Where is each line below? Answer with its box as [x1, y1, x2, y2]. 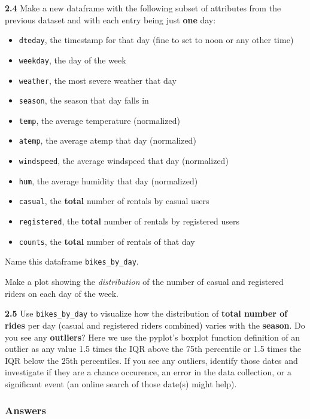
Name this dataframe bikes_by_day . [5, 255, 139, 268]
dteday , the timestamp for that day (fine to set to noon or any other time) [19, 34, 294, 46]
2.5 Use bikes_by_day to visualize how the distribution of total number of [5, 307, 288, 320]
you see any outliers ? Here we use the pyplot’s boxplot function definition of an [5, 330, 300, 343]
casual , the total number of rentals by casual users [19, 195, 209, 207]
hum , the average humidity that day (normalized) [19, 174, 198, 187]
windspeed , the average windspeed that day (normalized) [19, 154, 229, 167]
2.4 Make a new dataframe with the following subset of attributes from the [5, 2, 281, 14]
